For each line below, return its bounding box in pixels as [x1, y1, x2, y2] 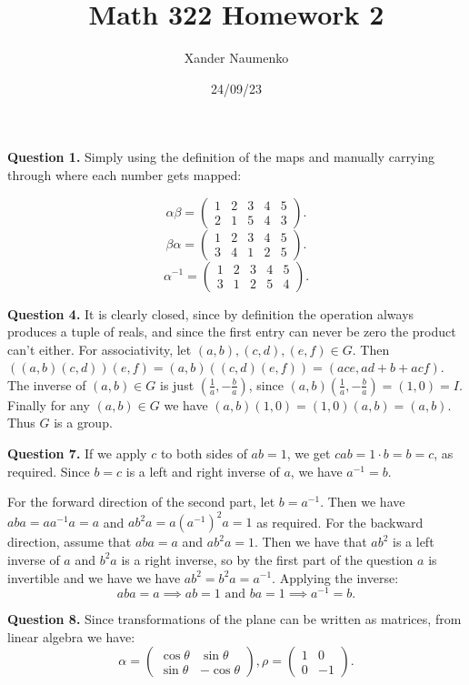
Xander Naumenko [184, 48, 289, 67]
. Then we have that [254, 532, 367, 551]
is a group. [54, 413, 113, 432]
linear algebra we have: [7, 627, 135, 646]
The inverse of [7, 375, 86, 394]
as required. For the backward [256, 512, 424, 531]
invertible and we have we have [7, 568, 181, 587]
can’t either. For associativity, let [7, 339, 192, 358]
